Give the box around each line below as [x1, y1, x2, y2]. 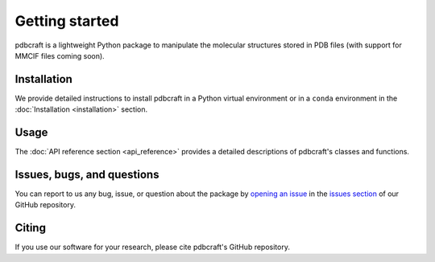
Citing [14, 221, 46, 235]
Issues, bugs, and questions [14, 167, 159, 181]
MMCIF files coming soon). [14, 51, 105, 60]
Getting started [14, 12, 119, 30]
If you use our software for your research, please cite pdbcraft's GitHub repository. [14, 242, 290, 252]
